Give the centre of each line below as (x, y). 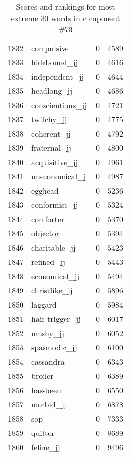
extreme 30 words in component (65, 18)
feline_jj (46, 447)
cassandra (48, 361)
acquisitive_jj (55, 162)
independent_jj (58, 76)
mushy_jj (48, 333)
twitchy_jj (49, 119)
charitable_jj (54, 247)
